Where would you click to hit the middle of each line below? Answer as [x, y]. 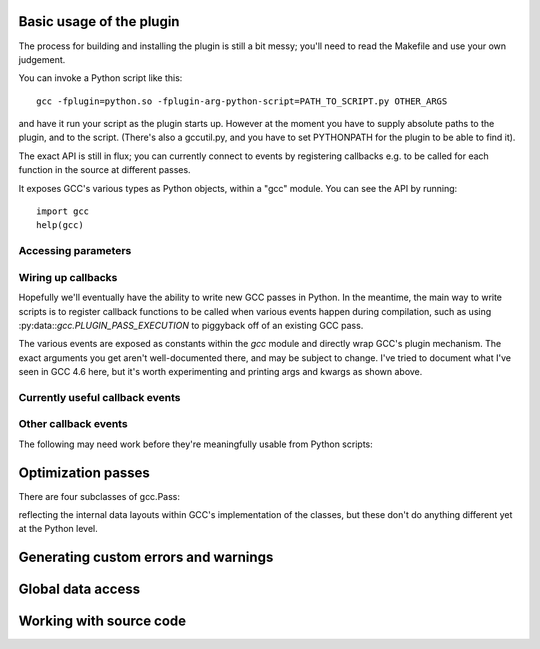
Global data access [79, 589]
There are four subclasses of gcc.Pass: [99, 496]
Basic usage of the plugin [99, 21]
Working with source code [102, 621]
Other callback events [73, 424]
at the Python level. [58, 529]
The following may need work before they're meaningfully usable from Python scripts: [196, 444]
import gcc [63, 211]
